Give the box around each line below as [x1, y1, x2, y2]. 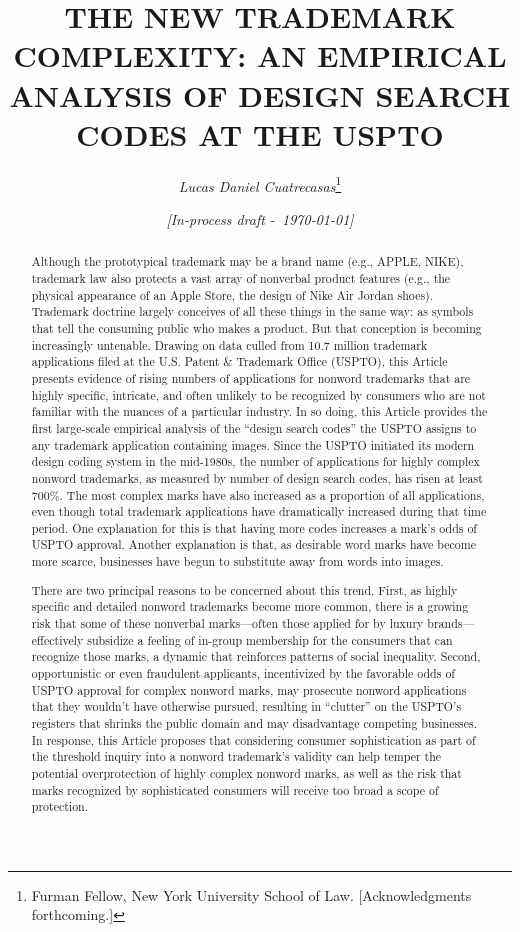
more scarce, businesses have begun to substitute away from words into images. [31, 553, 444, 570]
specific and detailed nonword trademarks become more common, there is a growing [31, 598, 469, 615]
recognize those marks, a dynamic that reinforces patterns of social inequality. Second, [31, 648, 481, 665]
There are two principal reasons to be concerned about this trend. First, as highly [31, 581, 458, 598]
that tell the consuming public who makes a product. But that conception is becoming [31, 319, 482, 336]
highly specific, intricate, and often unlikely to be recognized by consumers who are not [31, 386, 486, 403]
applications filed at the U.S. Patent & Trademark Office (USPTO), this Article [31, 353, 448, 370]
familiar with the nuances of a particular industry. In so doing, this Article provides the [31, 403, 488, 420]
